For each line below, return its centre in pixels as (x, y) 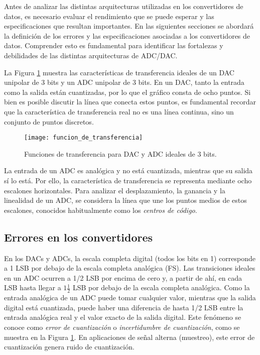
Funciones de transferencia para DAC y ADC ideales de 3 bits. (120, 153)
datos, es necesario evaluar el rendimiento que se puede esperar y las (109, 16)
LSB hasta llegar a (33, 287)
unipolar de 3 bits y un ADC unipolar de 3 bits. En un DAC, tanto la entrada (124, 82)
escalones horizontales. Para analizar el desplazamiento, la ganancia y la (115, 190)
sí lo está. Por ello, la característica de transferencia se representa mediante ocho (128, 180)
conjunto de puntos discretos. (49, 121)
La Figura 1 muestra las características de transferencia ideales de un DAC (119, 72)
